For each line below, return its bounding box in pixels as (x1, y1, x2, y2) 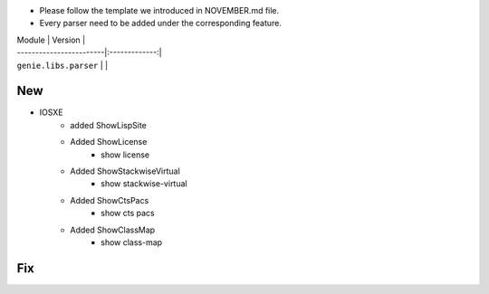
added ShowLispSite (70, 119, 147, 130)
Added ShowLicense (70, 137, 148, 147)
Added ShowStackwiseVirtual (70, 166, 180, 176)
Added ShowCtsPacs (70, 194, 149, 205)
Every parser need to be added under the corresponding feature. (39, 18, 283, 29)
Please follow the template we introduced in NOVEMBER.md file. (39, 5, 280, 15)
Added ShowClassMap (70, 224, 156, 235)
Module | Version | (16, 34, 86, 45)
